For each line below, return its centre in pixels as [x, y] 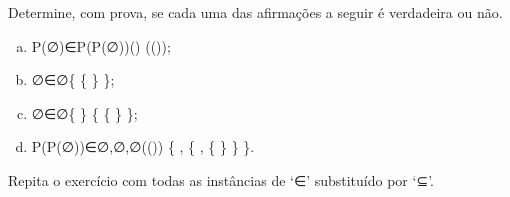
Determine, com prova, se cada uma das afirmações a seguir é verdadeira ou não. [255, 12]
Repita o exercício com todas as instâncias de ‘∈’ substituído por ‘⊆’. [221, 179]
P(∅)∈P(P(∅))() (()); [101, 45]
